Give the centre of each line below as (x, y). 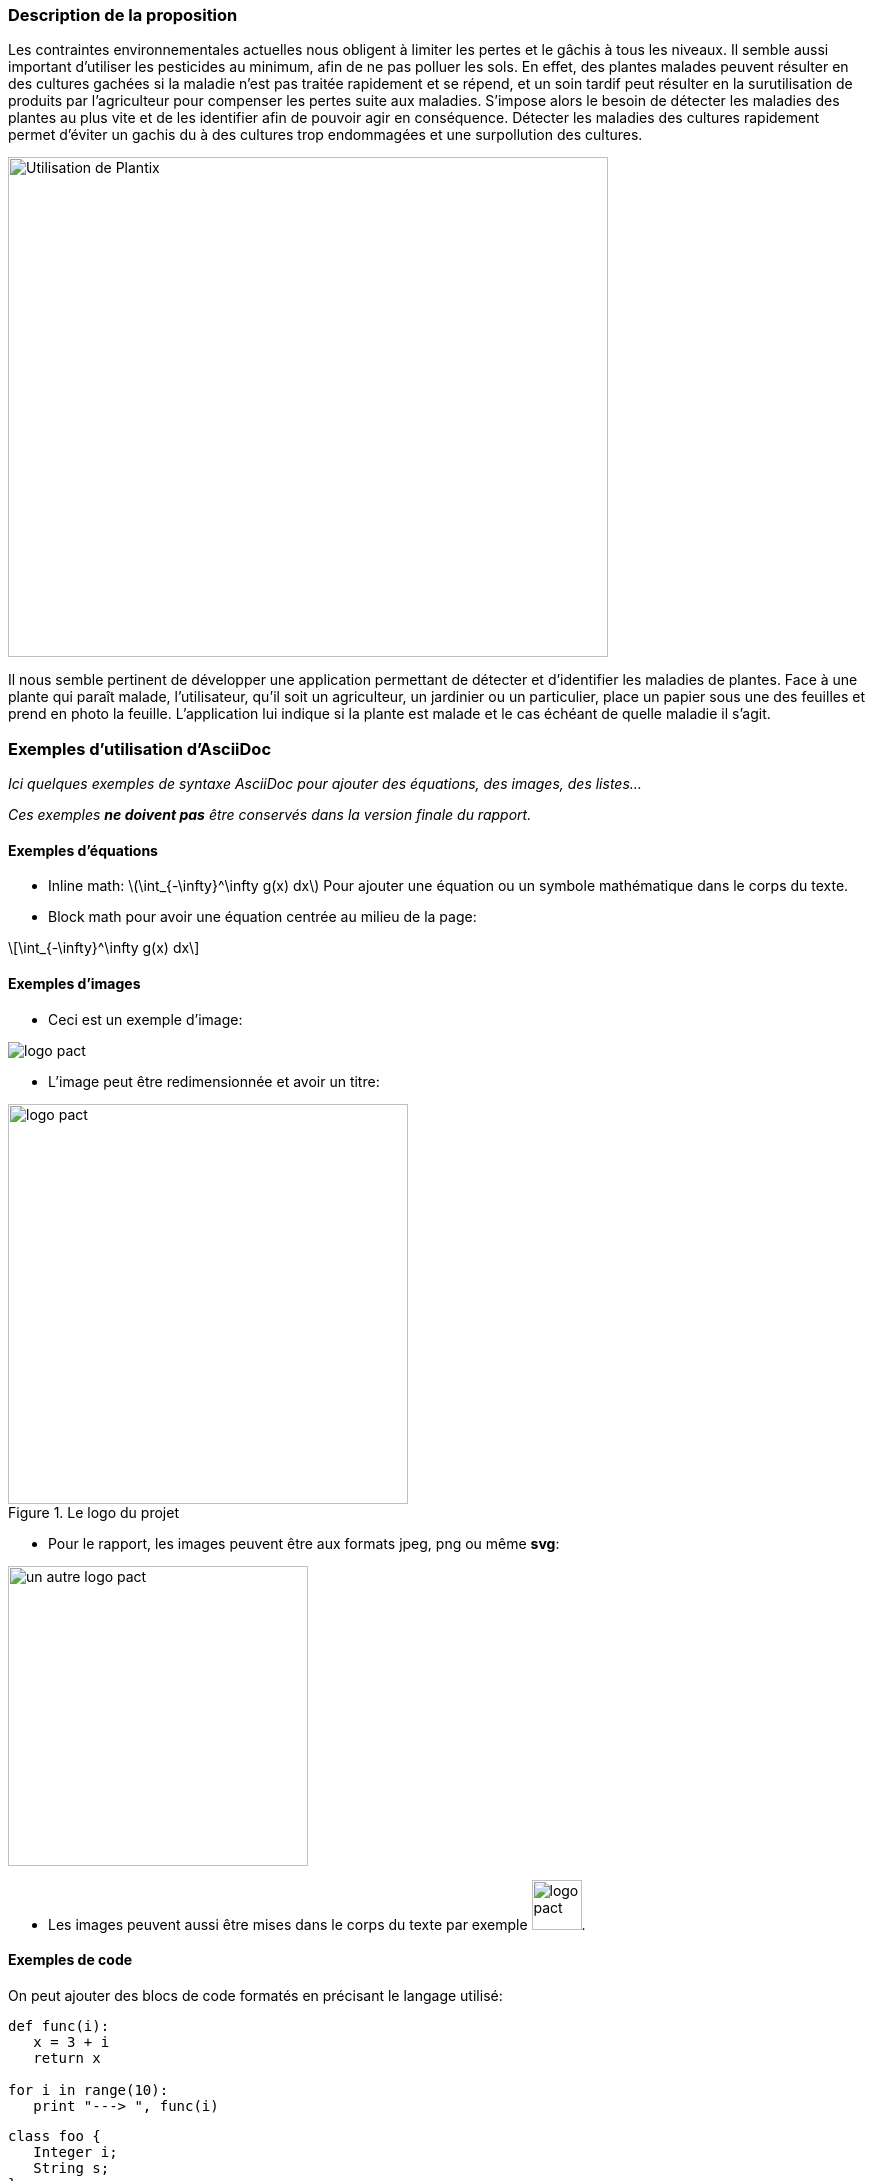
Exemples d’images (74, 983)
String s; (71, 2167)
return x (67, 2057)
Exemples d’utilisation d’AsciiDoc (140, 748)
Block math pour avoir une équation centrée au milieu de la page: (262, 917)
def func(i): (59, 2025)
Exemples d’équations (83, 850)
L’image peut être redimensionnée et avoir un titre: (214, 1081)
